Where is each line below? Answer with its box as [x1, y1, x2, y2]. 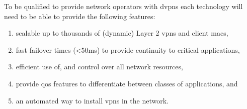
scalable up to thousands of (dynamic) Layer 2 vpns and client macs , [16, 28, 228, 38]
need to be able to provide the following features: [4, 11, 155, 21]
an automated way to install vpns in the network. [16, 95, 169, 105]
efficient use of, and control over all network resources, [16, 61, 183, 72]
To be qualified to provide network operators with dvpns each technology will [4, 1, 243, 11]
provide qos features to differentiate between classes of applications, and [16, 78, 238, 88]
